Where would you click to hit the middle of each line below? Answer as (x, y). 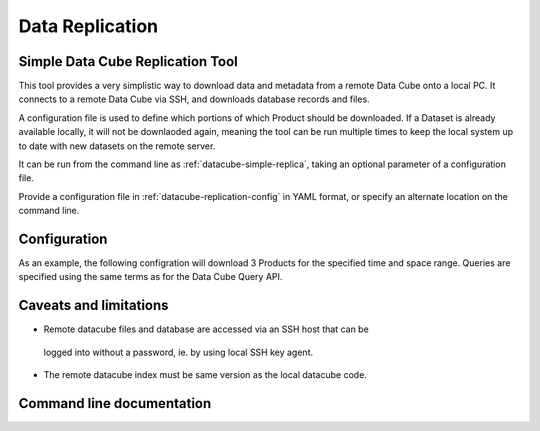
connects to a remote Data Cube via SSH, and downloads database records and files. (194, 99)
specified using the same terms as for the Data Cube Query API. (150, 277)
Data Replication (88, 26)
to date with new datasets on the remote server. (117, 146)
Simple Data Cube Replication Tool (128, 61)
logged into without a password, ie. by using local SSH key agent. (178, 352)
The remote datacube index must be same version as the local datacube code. (205, 375)
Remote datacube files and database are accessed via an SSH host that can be (206, 329)
